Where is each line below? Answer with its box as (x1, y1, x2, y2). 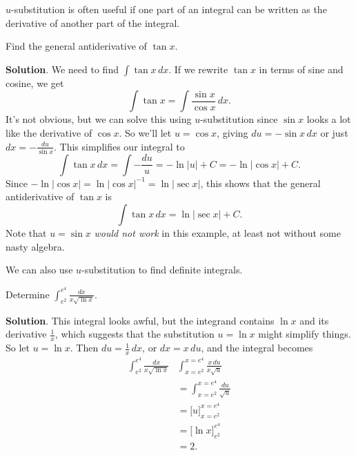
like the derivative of (6, 125, 92, 139)
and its (299, 313, 329, 327)
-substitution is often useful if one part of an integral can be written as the (11, 2, 327, 16)
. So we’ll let (119, 125, 172, 139)
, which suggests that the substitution (55, 327, 215, 341)
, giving (217, 125, 248, 139)
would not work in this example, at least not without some (94, 226, 341, 240)
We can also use (6, 262, 73, 277)
